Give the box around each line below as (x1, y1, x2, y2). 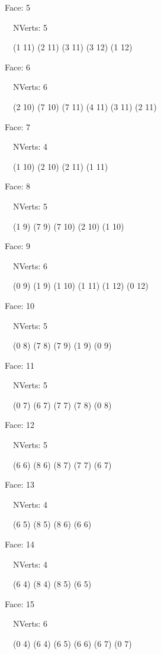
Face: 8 (5, 180, 30, 192)
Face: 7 (5, 120, 30, 133)
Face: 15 (5, 597, 34, 610)
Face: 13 (5, 478, 34, 491)
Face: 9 (5, 240, 30, 252)
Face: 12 (5, 418, 34, 431)
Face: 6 (5, 60, 30, 73)
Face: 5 (5, 1, 30, 13)
